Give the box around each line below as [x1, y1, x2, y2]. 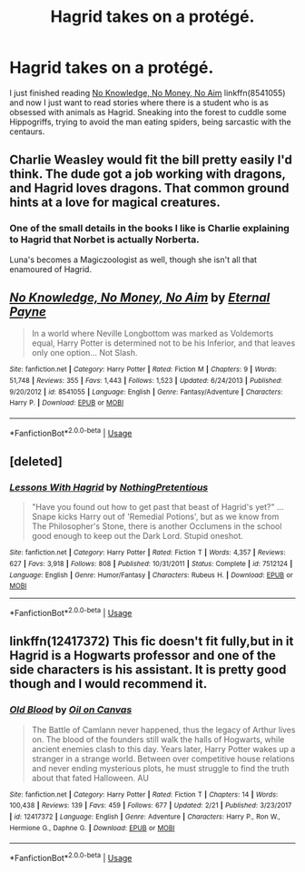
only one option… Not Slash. [31, 348, 138, 358]
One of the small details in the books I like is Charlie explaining [9, 222, 290, 235]
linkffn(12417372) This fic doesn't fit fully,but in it [9, 633, 294, 650]
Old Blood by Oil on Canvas [9, 703, 133, 716]
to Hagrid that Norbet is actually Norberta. [9, 233, 200, 246]
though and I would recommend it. [9, 676, 208, 691]
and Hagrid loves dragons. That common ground [9, 181, 290, 196]
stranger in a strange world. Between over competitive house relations [31, 753, 295, 764]
